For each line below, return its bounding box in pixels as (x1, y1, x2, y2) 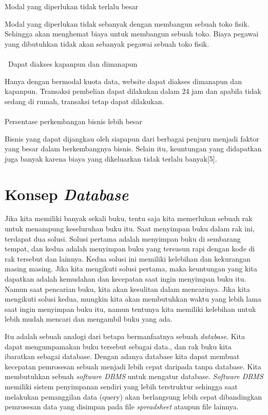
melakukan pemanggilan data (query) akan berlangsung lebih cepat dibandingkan (5, 391, 262, 402)
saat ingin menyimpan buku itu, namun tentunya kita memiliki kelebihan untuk (5, 303, 256, 314)
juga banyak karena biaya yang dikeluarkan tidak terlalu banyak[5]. (5, 153, 217, 164)
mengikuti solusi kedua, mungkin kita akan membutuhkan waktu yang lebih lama (5, 293, 261, 304)
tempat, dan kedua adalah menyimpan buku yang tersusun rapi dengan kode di (5, 243, 255, 254)
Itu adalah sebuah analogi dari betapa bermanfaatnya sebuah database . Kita (5, 330, 245, 341)
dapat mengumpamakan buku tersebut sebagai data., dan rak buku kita (5, 341, 232, 351)
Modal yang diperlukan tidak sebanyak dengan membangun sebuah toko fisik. (5, 18, 250, 29)
